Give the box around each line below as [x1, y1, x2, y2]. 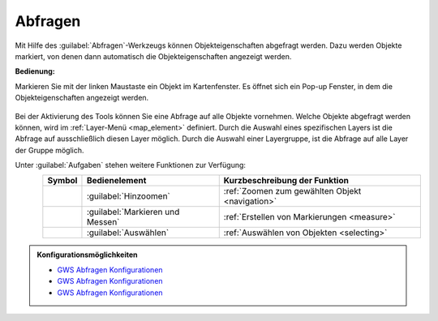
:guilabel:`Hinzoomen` [86, 190, 170, 202]
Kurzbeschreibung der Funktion [223, 175, 349, 186]
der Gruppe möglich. [15, 145, 84, 155]
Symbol [47, 175, 78, 186]
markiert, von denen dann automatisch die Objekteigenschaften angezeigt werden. [15, 51, 292, 61]
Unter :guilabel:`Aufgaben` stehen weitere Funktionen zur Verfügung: [15, 160, 247, 170]
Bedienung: [15, 66, 56, 76]
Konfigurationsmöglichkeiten [36, 250, 138, 259]
